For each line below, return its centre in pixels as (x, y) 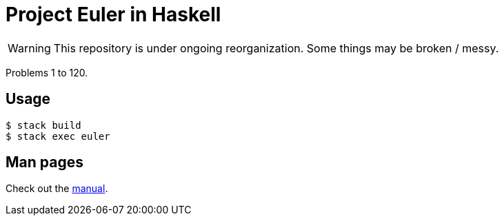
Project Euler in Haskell (113, 14)
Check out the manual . (57, 189)
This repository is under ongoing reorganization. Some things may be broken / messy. (276, 48)
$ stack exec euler (58, 136)
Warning (29, 48)
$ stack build (43, 125)
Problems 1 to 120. (47, 72)
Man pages (44, 162)
